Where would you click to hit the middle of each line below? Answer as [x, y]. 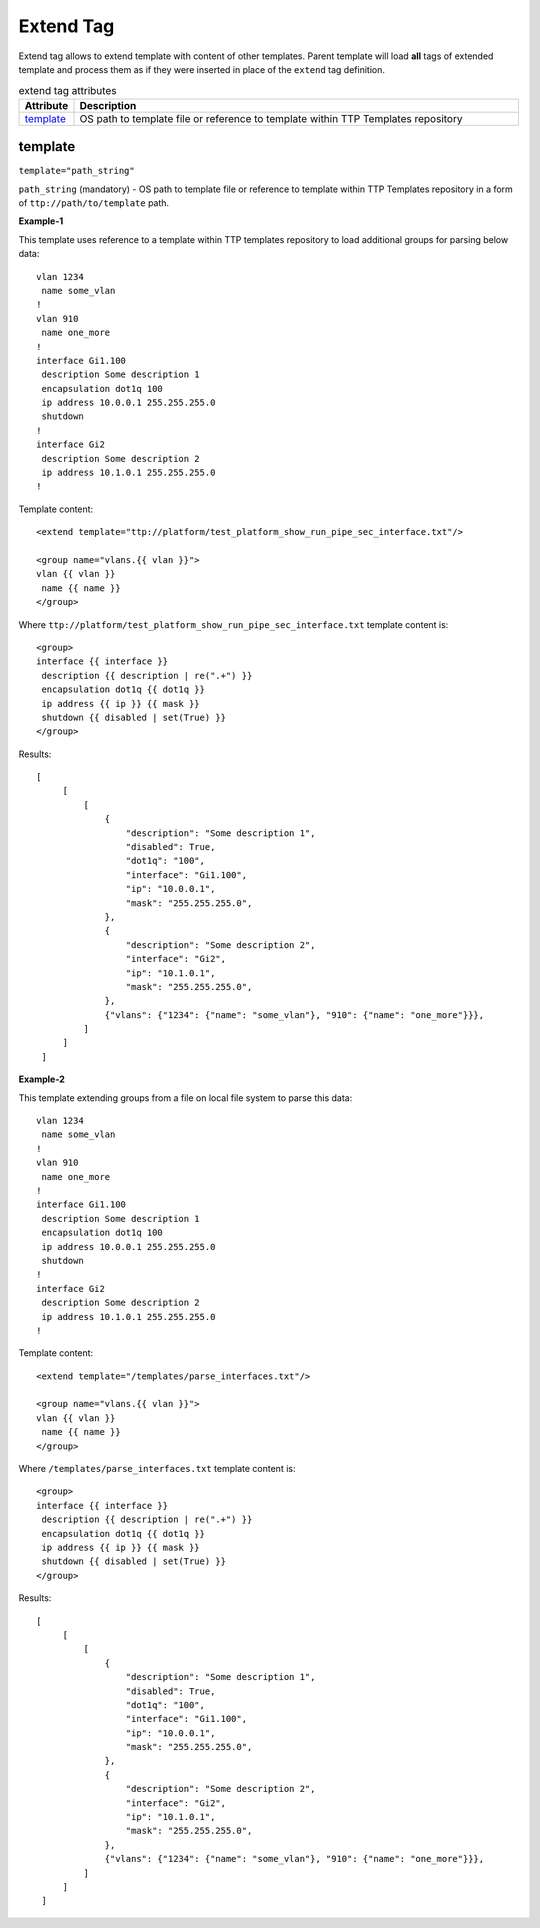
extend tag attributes [67, 90]
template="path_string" [76, 171]
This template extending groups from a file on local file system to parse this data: [185, 1097]
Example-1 [41, 221]
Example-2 [41, 1079]
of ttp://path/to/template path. [94, 203]
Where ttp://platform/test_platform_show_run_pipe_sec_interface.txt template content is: [233, 624]
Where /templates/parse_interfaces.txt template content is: [157, 1469]
